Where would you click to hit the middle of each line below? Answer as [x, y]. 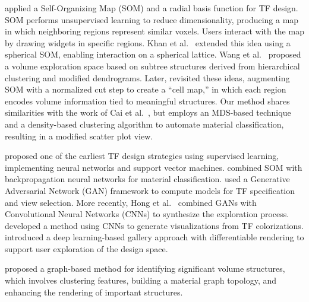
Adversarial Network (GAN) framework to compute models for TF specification [150, 190]
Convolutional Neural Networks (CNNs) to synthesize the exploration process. [147, 214]
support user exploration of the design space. [86, 248]
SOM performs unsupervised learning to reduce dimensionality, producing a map [152, 19]
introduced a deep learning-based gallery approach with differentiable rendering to [154, 237]
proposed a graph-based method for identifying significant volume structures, [145, 268]
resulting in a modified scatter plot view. [79, 136]
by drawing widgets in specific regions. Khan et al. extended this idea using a [148, 42]
